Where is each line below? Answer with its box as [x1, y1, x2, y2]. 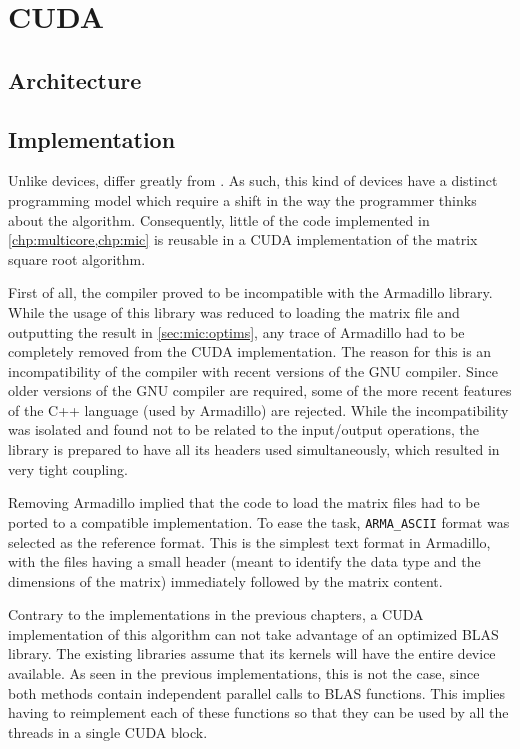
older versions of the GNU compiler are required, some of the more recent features [8, 380, 512, 401]
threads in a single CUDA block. [8, 721, 208, 742]
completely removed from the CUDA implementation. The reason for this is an [8, 341, 492, 362]
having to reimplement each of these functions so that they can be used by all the [8, 702, 509, 723]
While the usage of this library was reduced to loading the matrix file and [8, 301, 460, 322]
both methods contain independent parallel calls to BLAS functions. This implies [8, 682, 506, 703]
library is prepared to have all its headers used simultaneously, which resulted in [8, 439, 500, 460]
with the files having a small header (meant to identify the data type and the [8, 551, 481, 572]
